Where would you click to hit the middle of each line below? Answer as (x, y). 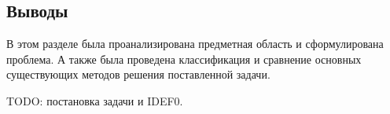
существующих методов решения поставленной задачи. (138, 74)
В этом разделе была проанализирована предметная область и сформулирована (195, 44)
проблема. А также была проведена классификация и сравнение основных (184, 59)
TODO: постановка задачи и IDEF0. (95, 100)
